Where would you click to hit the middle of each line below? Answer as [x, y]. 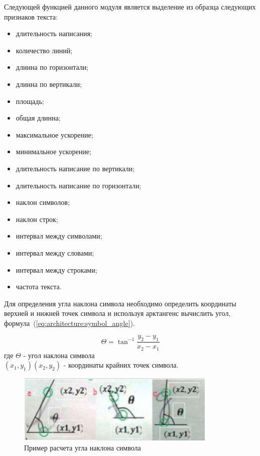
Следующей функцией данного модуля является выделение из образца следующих [130, 7]
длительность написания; [54, 33]
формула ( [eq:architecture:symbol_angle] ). [70, 323]
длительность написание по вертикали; [75, 168]
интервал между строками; [56, 269]
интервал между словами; [55, 252]
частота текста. [39, 287]
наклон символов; [43, 202]
